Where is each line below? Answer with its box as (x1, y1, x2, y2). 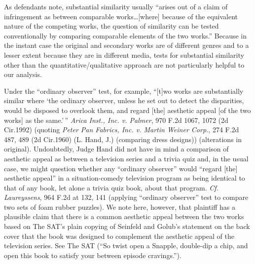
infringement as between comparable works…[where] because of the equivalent (4, 11, 238, 21)
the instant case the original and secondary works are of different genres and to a (4, 40, 249, 50)
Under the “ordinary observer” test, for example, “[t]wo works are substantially (4, 85, 244, 96)
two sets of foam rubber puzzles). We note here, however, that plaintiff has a (4, 201, 236, 212)
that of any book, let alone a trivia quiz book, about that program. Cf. (4, 182, 219, 192)
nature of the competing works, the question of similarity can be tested (4, 21, 219, 31)
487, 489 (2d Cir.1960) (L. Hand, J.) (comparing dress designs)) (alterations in (4, 134, 242, 144)
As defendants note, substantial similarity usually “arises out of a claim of (4, 1, 228, 11)
